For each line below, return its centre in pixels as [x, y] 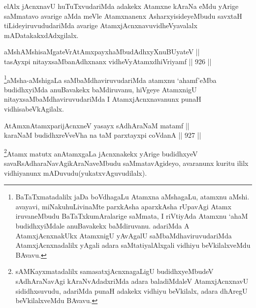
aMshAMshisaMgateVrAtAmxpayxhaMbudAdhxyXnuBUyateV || [102, 52]
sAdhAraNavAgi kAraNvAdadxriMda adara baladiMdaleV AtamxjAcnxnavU [132, 281]
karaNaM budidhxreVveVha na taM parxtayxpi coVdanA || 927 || [103, 135]
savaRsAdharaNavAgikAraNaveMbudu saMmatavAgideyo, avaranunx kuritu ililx [126, 163]
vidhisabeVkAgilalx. [34, 109]
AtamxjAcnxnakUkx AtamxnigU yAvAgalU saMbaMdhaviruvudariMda [124, 235]
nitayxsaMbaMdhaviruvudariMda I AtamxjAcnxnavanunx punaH [103, 99]
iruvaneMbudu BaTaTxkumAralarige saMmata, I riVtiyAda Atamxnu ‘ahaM [132, 216]
